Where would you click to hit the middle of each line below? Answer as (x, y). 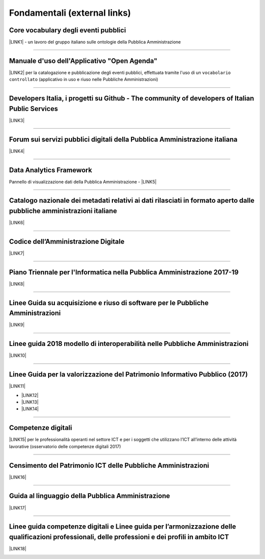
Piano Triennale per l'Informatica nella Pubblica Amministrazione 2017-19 (124, 272)
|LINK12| (30, 395)
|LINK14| (30, 409)
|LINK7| (17, 253)
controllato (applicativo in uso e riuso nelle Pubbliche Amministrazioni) (84, 80)
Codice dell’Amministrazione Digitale (67, 241)
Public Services (34, 109)
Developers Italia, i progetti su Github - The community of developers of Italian (132, 98)
